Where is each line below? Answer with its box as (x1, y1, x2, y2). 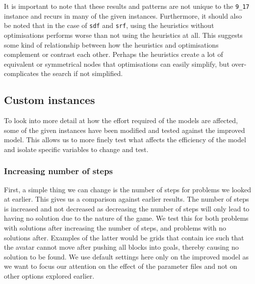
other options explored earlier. (4, 271, 95, 281)
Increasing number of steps (4, 165, 113, 177)
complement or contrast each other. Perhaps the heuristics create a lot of (4, 49, 223, 59)
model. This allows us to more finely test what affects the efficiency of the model (4, 134, 246, 145)
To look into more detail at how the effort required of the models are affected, (4, 115, 238, 126)
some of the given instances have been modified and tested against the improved (4, 125, 245, 135)
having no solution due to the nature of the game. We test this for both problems (4, 213, 249, 223)
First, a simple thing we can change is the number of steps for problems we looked (4, 184, 251, 194)
